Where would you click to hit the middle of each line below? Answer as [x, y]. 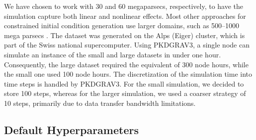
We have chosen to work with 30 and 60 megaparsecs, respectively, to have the [124, 6]
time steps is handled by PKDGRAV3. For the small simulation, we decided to [124, 83]
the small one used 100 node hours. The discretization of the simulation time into [128, 74]
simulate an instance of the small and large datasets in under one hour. [113, 54]
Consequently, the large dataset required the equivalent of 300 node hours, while [126, 64]
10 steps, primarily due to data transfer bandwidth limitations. [100, 103]
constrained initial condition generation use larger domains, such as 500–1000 [122, 25]
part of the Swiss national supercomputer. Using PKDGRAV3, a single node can [127, 45]
